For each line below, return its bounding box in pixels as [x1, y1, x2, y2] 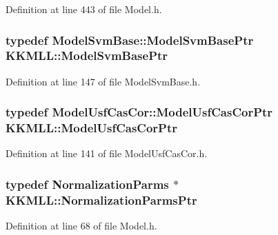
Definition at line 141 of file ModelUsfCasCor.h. [6, 146, 208, 161]
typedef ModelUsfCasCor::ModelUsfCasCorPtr [6, 103, 273, 121]
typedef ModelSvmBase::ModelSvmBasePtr [6, 31, 254, 48]
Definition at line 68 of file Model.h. [6, 218, 157, 233]
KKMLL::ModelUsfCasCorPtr [6, 119, 178, 136]
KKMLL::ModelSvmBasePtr [6, 47, 168, 64]
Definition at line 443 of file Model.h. [6, 2, 162, 16]
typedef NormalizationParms [6, 175, 169, 192]
